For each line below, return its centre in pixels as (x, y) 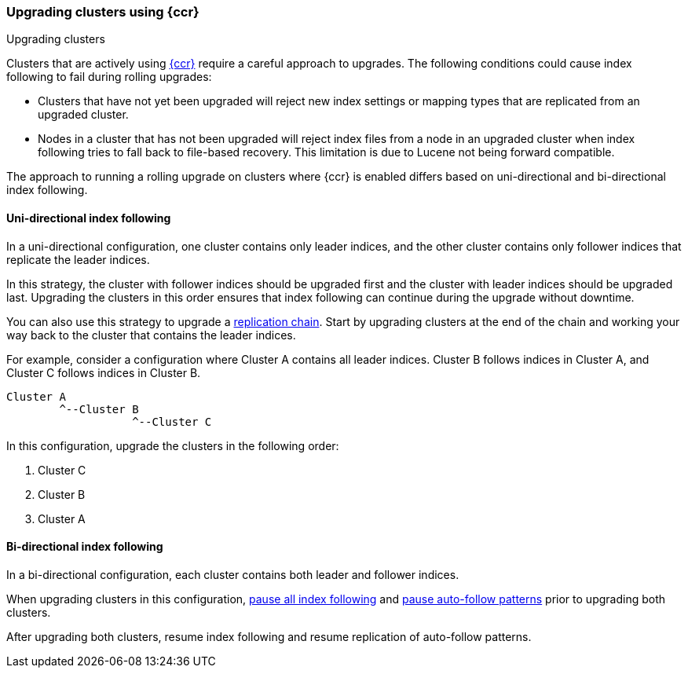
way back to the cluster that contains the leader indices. (151, 335)
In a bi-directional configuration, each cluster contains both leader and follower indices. (233, 574)
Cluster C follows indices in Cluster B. (104, 372)
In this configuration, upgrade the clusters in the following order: (173, 445)
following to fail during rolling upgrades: (109, 77)
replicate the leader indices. (78, 259)
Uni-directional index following (89, 218)
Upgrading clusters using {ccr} (103, 12)
